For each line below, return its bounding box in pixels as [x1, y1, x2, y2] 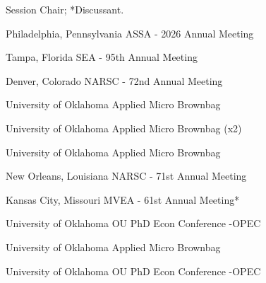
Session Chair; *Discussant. [6, 2, 124, 16]
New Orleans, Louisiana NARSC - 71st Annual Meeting [6, 168, 247, 183]
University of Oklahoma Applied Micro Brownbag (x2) [6, 120, 242, 135]
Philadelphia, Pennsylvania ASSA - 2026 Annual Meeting [6, 25, 254, 40]
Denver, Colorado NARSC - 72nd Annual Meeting [6, 73, 223, 88]
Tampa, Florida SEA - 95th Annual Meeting [6, 50, 198, 64]
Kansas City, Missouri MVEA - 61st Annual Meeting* [6, 192, 240, 207]
